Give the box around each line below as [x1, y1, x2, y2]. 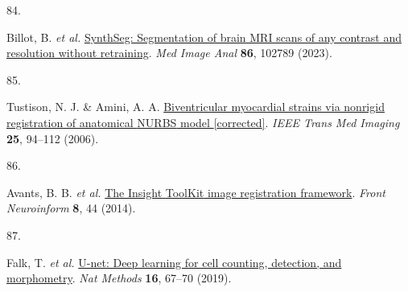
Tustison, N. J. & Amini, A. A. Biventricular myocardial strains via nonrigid [6, 98, 385, 115]
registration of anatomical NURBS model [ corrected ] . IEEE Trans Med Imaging [6, 113, 400, 130]
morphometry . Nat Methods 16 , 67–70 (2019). [6, 269, 232, 286]
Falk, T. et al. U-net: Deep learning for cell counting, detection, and [6, 253, 342, 270]
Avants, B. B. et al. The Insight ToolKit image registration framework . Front [6, 183, 385, 200]
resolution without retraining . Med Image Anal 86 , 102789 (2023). [6, 44, 332, 61]
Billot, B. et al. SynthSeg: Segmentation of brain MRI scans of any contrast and [6, 28, 402, 45]
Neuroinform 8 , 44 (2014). [6, 199, 136, 216]
